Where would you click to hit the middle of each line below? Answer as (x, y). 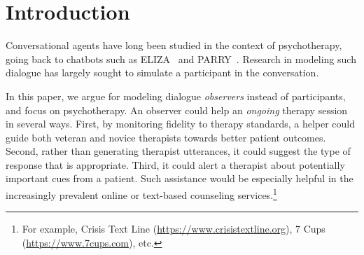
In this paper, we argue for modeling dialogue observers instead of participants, (176, 96)
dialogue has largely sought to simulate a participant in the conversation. (162, 73)
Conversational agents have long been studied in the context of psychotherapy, (174, 45)
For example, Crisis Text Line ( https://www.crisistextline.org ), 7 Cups (174, 229)
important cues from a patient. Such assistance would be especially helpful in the (180, 178)
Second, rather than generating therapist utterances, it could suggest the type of (178, 151)
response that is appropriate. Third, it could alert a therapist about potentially (175, 164)
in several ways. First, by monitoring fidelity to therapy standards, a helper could (181, 124)
